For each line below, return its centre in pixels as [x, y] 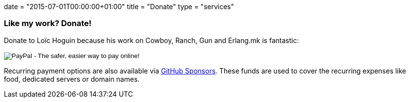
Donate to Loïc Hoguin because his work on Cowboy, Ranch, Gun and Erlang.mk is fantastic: [151, 40]
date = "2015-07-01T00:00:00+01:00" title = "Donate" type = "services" [119, 7]
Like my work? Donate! [48, 23]
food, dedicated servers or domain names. [72, 79]
